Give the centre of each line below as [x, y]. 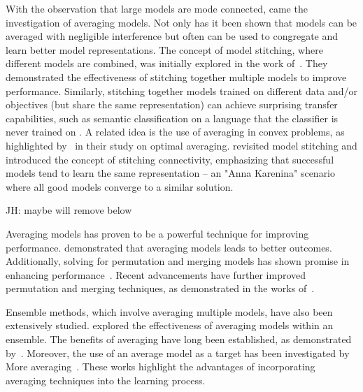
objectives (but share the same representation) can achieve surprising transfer [172, 104]
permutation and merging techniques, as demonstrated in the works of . [160, 288]
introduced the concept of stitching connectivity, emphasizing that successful [170, 159]
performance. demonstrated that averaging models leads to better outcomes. [169, 247]
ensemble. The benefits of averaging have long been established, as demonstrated [179, 339]
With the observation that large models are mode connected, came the [157, 8]
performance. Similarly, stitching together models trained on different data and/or [181, 90]
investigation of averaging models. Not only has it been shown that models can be [181, 22]
